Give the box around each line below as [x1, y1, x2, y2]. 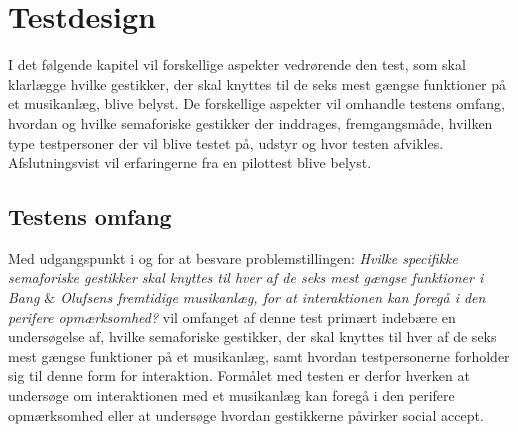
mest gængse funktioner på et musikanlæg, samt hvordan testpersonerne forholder [8, 345, 510, 366]
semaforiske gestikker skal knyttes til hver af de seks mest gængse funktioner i [8, 267, 484, 288]
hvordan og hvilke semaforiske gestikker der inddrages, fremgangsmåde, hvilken [8, 112, 493, 133]
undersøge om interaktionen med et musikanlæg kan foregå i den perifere [8, 385, 455, 406]
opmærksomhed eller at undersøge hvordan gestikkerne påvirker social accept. [8, 404, 484, 425]
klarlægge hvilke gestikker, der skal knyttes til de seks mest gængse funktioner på [8, 73, 507, 94]
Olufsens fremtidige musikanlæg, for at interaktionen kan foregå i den [60, 287, 486, 308]
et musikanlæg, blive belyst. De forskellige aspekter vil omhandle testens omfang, [8, 93, 505, 114]
